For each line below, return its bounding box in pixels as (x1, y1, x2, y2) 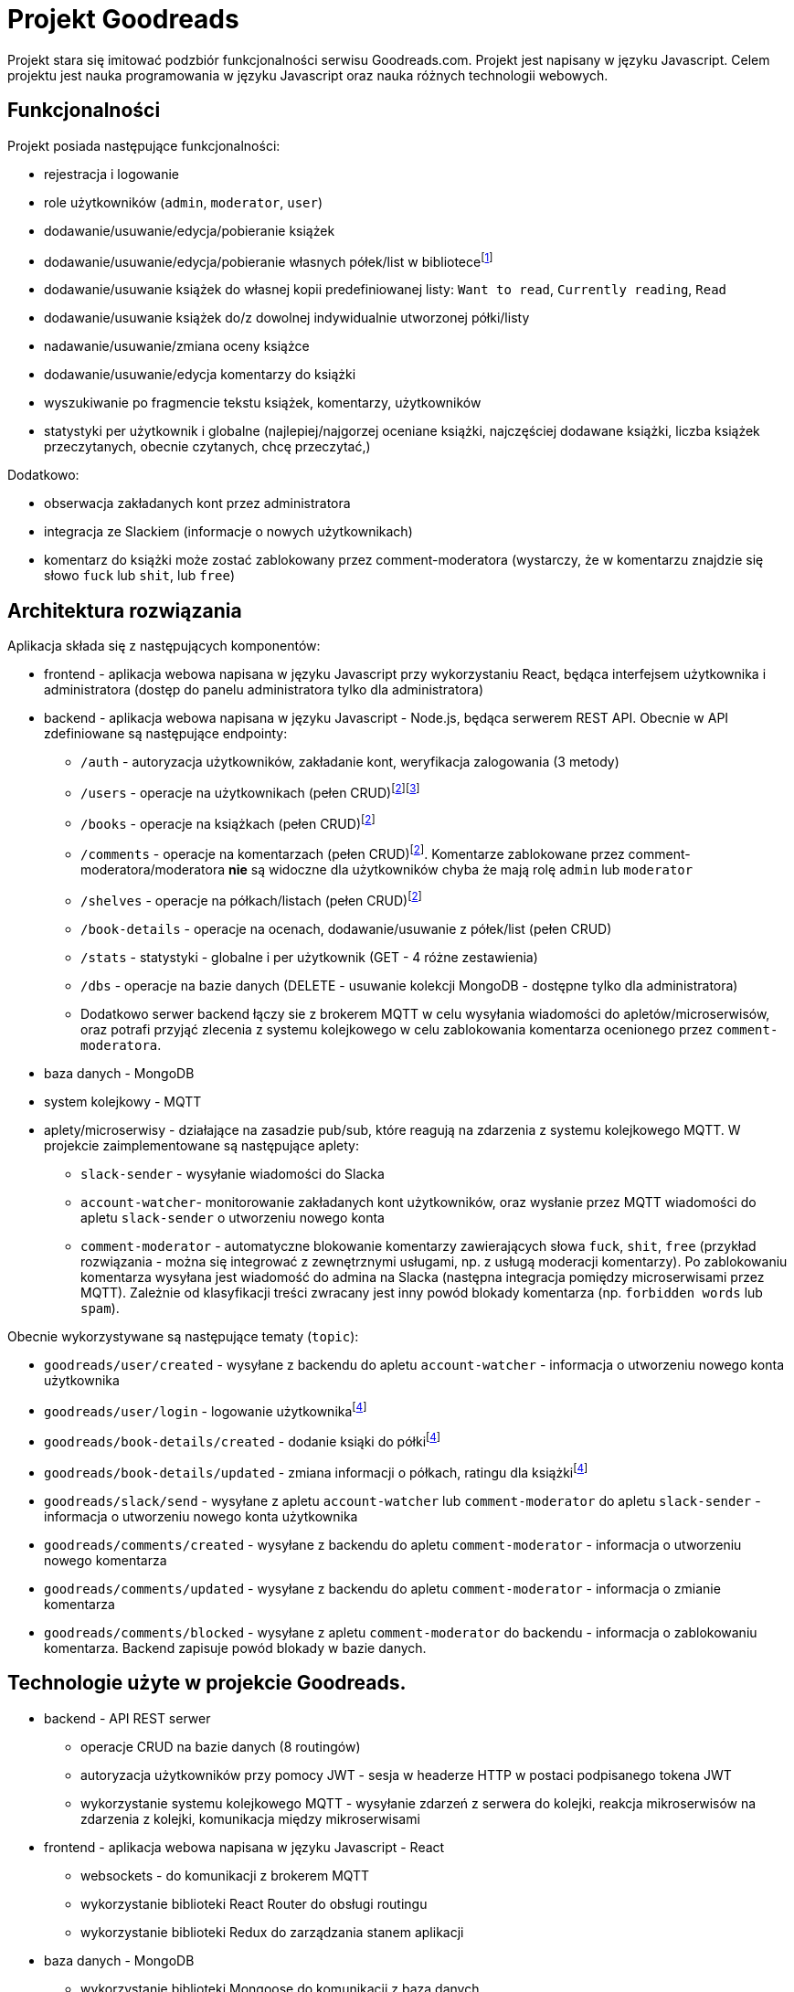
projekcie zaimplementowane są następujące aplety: (44, 1137, 360, 1153)
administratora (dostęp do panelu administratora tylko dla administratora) (44, 682, 484, 698)
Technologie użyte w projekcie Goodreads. (7, 1671, 407, 1695)
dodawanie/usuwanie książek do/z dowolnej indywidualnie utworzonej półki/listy (44, 310, 530, 326)
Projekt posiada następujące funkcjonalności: (7, 137, 281, 154)
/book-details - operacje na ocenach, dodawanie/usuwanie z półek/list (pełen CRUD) (80, 920, 612, 937)
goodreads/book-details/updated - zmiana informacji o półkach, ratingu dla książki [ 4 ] (44, 1462, 588, 1480)
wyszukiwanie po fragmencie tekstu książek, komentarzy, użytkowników (44, 395, 482, 411)
